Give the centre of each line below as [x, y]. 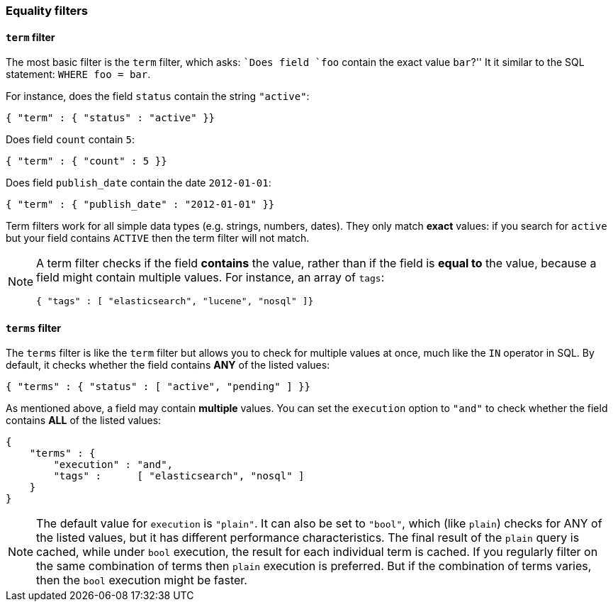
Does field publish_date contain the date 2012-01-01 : [139, 183]
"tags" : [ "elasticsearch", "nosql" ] [179, 476]
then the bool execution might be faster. [142, 580]
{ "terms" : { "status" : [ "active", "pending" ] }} [158, 387]
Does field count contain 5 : [70, 140]
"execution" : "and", [113, 465]
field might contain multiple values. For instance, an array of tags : [210, 278]
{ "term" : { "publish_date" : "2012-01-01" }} [140, 205]
